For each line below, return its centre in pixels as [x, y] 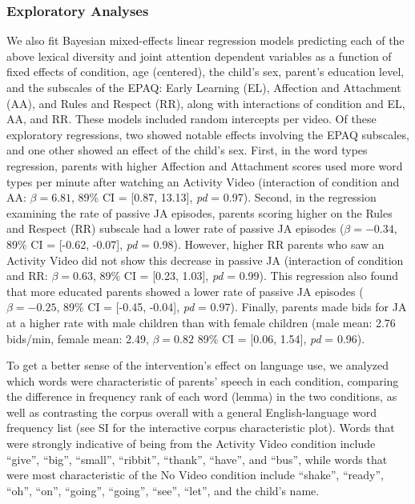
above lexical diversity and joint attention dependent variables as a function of [199, 56]
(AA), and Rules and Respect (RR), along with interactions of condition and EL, [206, 103]
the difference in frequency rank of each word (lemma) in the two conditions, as [202, 396]
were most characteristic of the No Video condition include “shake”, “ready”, [195, 475]
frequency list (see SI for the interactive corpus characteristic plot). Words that [201, 428]
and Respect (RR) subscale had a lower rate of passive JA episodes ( [175, 228]
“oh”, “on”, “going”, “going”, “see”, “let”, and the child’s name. [163, 490]
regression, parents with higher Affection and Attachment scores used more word [205, 165]
